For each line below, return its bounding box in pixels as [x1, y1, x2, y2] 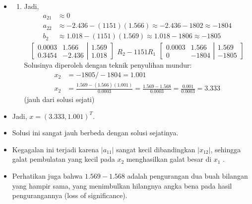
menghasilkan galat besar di [126, 154, 212, 164]
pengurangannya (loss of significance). [12, 190, 127, 201]
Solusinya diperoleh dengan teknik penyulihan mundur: [24, 60, 192, 70]
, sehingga [210, 144, 241, 154]
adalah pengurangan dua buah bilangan [127, 170, 248, 181]
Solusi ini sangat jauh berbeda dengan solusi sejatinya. [12, 127, 179, 138]
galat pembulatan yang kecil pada [12, 154, 115, 164]
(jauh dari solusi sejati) [24, 94, 95, 104]
